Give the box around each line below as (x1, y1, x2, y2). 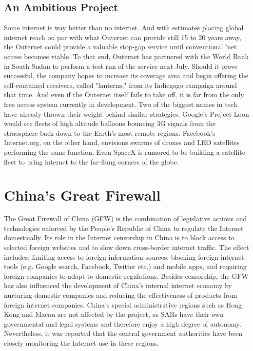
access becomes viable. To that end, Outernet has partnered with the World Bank (4, 51, 249, 61)
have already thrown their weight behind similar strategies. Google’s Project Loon (4, 108, 249, 119)
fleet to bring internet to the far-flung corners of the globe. (4, 156, 179, 166)
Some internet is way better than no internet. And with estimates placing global (4, 22, 244, 33)
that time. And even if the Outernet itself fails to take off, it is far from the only (4, 89, 244, 100)
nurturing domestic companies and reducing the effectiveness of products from (4, 289, 237, 300)
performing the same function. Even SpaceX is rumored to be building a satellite (4, 146, 245, 157)
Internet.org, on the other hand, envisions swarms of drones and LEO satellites (4, 137, 240, 147)
